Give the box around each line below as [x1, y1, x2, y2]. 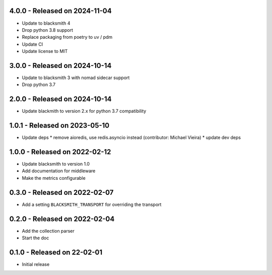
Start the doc [22, 235, 49, 241]
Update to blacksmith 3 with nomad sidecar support [22, 75, 130, 81]
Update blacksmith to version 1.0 [22, 161, 90, 167]
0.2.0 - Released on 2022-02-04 [9, 215, 115, 223]
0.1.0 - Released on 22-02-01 [9, 248, 103, 256]
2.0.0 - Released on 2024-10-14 [9, 95, 112, 103]
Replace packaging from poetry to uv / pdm [22, 34, 113, 40]
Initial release [22, 261, 50, 267]
